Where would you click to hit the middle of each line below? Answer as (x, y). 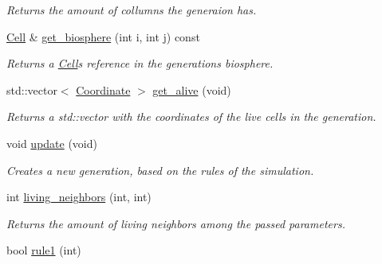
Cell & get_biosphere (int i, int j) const (103, 36)
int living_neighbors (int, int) (79, 197)
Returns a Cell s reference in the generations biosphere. (140, 63)
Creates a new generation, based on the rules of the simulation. (160, 170)
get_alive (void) (192, 89)
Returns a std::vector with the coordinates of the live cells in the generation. (191, 116)
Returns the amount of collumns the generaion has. (132, 10)
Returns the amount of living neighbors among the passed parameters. (176, 223)
